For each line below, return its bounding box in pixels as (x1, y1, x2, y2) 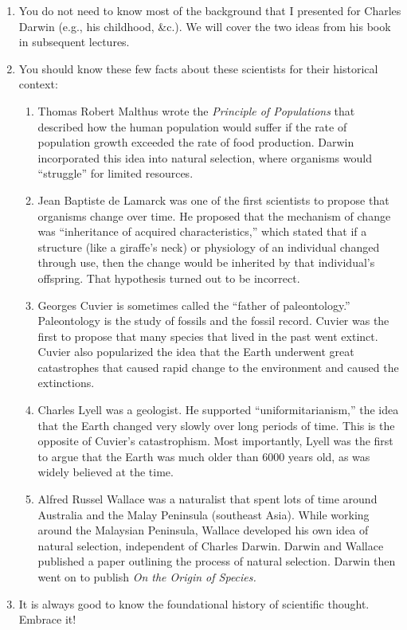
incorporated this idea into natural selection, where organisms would (37, 149, 372, 166)
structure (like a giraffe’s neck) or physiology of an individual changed (37, 238, 380, 255)
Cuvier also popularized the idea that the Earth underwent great (37, 343, 354, 360)
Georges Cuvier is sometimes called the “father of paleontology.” (37, 296, 350, 313)
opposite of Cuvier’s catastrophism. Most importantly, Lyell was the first (37, 432, 393, 449)
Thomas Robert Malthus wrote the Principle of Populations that (37, 102, 355, 119)
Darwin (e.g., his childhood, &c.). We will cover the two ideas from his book (18, 18, 391, 34)
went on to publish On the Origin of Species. (37, 569, 256, 585)
